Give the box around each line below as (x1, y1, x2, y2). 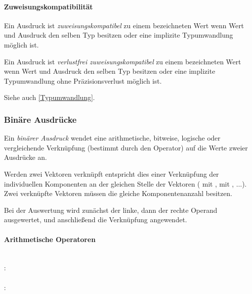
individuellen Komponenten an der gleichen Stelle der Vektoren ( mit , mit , (4, 178, 234, 189)
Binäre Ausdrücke (4, 113, 77, 125)
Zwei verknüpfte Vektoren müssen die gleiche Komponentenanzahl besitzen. (4, 188, 232, 198)
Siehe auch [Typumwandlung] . (4, 92, 95, 102)
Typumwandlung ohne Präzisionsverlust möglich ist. (4, 75, 162, 86)
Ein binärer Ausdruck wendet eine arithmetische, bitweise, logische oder (4, 133, 221, 143)
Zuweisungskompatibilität (4, 1, 93, 11)
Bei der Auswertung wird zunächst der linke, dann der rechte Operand (4, 204, 217, 215)
